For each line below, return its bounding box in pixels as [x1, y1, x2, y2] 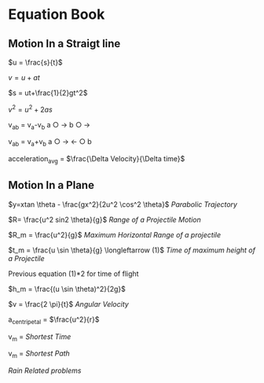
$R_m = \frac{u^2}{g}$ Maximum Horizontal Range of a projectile [8, 230, 222, 239]
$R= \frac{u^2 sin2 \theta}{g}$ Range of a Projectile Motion [8, 215, 202, 224]
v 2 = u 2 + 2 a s [8, 104, 53, 114]
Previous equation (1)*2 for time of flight [8, 269, 139, 278]
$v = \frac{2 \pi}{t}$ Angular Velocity [8, 299, 130, 308]
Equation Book [8, 6, 105, 24]
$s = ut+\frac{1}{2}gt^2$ [8, 88, 88, 98]
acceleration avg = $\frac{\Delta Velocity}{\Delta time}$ [8, 154, 185, 166]
